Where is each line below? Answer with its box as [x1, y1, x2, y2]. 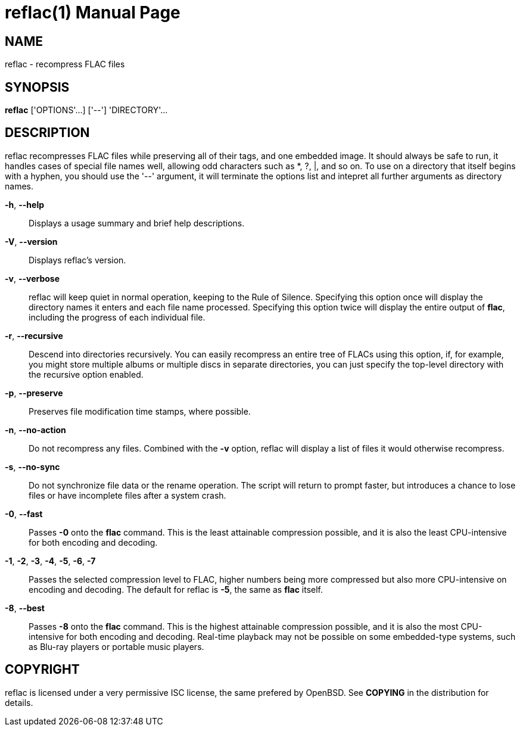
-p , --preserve [5, 387, 63, 398]
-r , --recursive [5, 330, 63, 341]
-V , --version [5, 236, 58, 247]
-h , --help [5, 199, 45, 210]
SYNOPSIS [5, 79, 70, 95]
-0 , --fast [5, 508, 43, 519]
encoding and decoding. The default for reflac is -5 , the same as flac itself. [29, 584, 323, 595]
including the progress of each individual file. [29, 312, 205, 322]
